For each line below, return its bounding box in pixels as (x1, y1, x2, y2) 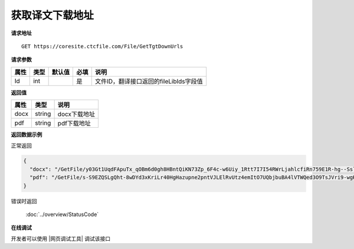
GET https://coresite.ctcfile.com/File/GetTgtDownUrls (21, 43, 183, 49)
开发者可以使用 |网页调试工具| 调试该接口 (11, 235, 111, 242)
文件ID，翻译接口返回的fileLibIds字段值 (94, 77, 203, 85)
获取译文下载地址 (11, 9, 94, 22)
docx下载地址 (57, 110, 96, 118)
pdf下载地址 (57, 119, 91, 128)
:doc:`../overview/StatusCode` (25, 211, 99, 218)
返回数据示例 (11, 131, 42, 138)
